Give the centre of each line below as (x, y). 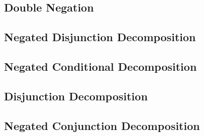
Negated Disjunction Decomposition (100, 37)
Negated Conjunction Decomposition (102, 125)
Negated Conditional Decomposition (100, 66)
